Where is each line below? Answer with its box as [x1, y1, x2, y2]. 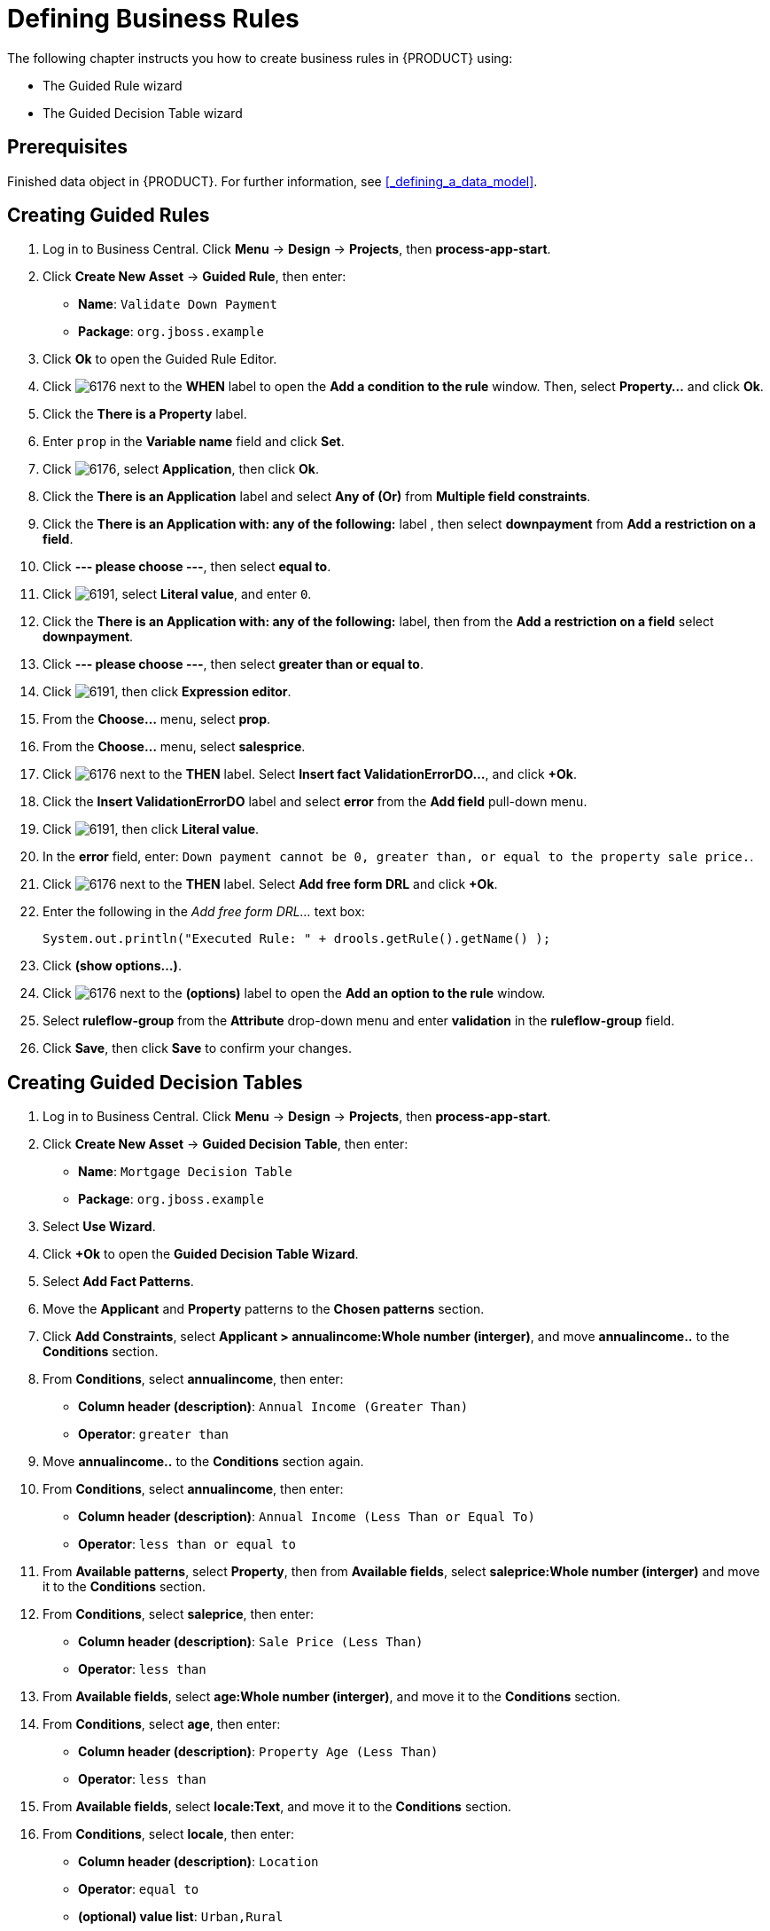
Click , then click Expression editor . [43, 684, 292, 700]
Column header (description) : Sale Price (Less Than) [78, 1634, 424, 1650]
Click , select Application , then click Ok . [43, 461, 319, 477]
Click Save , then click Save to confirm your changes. [43, 1040, 353, 1056]
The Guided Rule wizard [43, 77, 183, 93]
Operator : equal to [78, 1881, 199, 1897]
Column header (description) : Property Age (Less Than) [78, 1744, 439, 1760]
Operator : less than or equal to [78, 1536, 296, 1552]
